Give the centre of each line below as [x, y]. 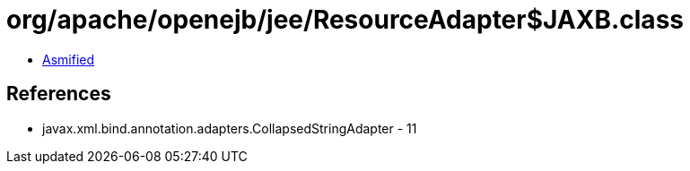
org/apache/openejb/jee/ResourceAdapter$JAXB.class [345, 20]
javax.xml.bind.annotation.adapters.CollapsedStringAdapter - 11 [230, 128]
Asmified [69, 59]
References [59, 94]
